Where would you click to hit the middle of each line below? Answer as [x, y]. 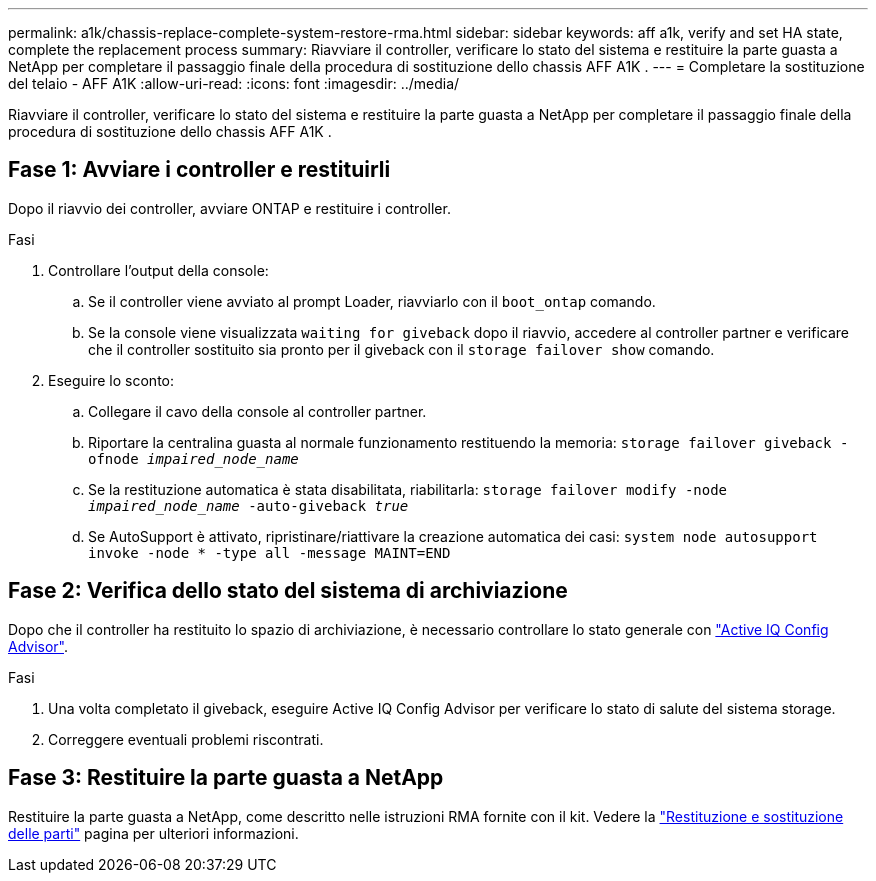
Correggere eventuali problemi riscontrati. [186, 739]
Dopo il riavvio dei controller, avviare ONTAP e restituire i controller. [229, 208]
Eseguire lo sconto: [111, 380]
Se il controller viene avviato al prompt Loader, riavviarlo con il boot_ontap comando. [372, 301]
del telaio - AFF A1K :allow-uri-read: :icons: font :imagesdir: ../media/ [234, 83]
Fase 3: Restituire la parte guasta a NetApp [226, 778]
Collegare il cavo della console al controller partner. [257, 411]
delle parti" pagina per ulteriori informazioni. [153, 833]
